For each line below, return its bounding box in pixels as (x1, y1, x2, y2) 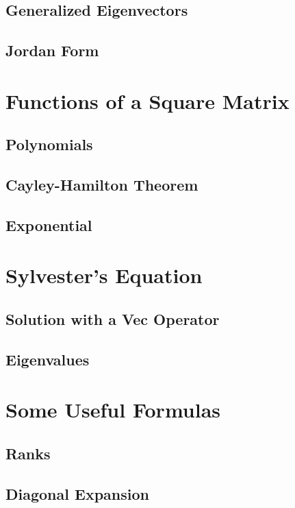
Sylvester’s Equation (5, 261, 203, 289)
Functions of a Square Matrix (5, 86, 290, 114)
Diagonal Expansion (5, 483, 149, 504)
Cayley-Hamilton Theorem (5, 174, 198, 195)
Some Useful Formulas (5, 396, 220, 424)
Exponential (5, 214, 92, 235)
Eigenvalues (5, 348, 90, 370)
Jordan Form (5, 40, 99, 61)
